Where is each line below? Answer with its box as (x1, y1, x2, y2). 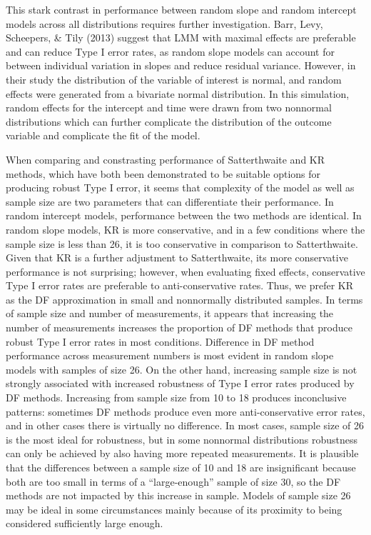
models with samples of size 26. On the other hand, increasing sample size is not (6, 361, 357, 376)
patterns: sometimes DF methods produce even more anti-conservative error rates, (6, 404, 365, 419)
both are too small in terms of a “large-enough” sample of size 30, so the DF (6, 474, 341, 489)
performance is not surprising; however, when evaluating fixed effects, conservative (6, 264, 365, 279)
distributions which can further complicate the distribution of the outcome (6, 114, 332, 129)
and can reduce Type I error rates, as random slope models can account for (6, 44, 335, 59)
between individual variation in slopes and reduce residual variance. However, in (6, 58, 356, 73)
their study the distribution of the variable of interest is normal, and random (6, 71, 342, 86)
